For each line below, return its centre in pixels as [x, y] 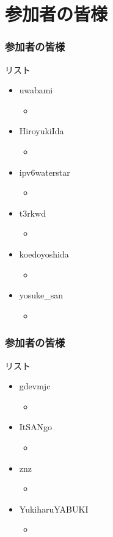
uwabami [36, 90]
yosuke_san [41, 295]
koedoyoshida [44, 254]
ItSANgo [36, 427]
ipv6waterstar [45, 172]
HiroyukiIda [42, 131]
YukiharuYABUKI [54, 509]
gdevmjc [35, 386]
